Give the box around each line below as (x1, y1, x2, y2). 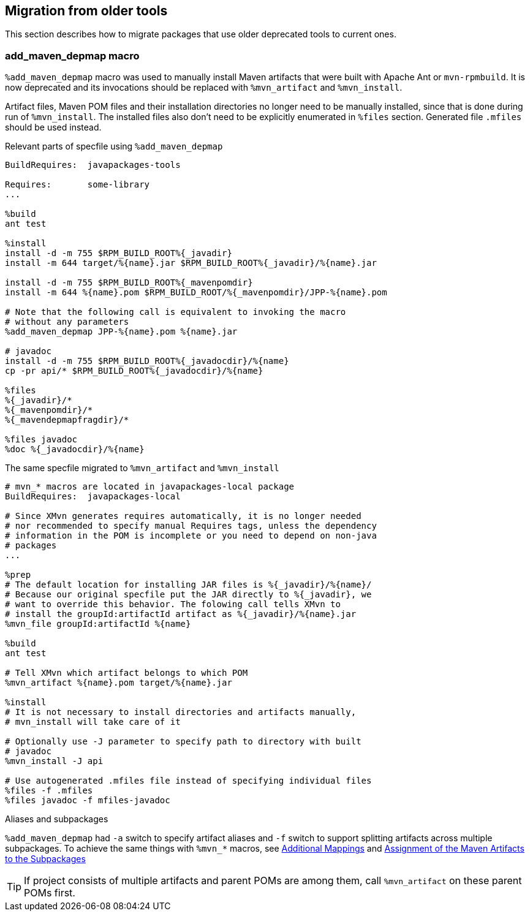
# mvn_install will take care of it (5, 717, 181, 727)
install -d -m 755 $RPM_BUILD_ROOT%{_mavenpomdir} (5, 278, 253, 288)
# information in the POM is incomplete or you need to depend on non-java (5, 531, 377, 541)
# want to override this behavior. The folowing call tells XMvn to (5, 599, 341, 610)
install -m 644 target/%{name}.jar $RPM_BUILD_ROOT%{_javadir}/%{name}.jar (5, 258, 377, 268)
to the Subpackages (5, 854, 86, 865)
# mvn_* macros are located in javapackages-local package (5, 482, 295, 492)
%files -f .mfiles (5, 785, 93, 796)
